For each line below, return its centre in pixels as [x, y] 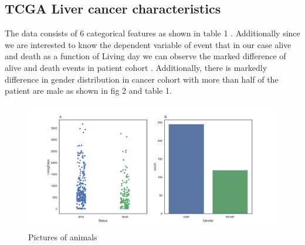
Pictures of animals [63, 237]
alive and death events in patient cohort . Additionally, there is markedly [136, 67]
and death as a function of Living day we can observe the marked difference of [145, 56]
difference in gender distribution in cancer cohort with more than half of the [142, 79]
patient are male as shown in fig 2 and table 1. [88, 91]
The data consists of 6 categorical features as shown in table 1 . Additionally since [152, 33]
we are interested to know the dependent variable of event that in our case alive [148, 44]
